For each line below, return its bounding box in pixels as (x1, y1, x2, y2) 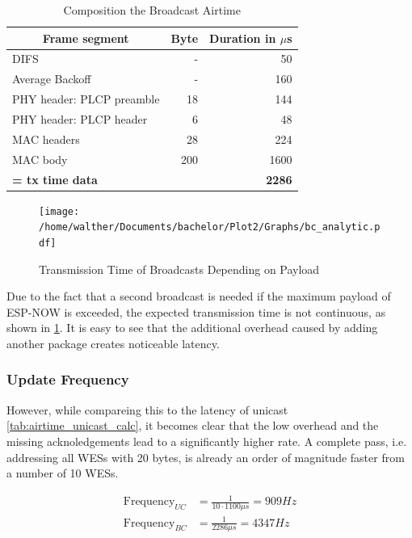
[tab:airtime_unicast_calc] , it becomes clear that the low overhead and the (6, 417, 379, 434)
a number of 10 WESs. (6, 464, 119, 481)
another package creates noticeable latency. (6, 334, 220, 351)
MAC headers (12, 130, 80, 147)
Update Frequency (6, 369, 129, 389)
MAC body (12, 150, 68, 167)
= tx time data (12, 170, 98, 187)
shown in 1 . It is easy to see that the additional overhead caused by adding (6, 319, 378, 336)
